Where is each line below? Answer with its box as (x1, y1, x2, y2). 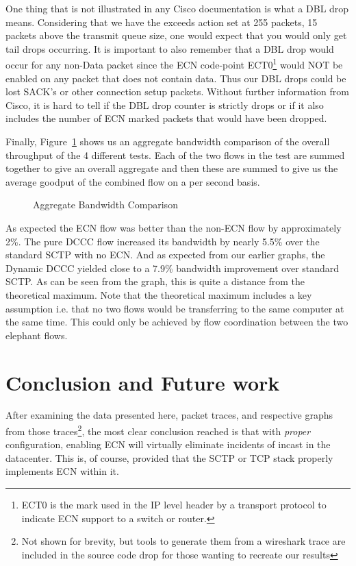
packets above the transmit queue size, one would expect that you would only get (5, 28, 347, 42)
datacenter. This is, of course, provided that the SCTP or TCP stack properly (5, 450, 333, 465)
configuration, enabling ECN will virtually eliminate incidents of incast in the (5, 437, 331, 452)
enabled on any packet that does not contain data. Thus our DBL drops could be (5, 71, 346, 85)
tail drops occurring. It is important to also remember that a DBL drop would (5, 41, 334, 56)
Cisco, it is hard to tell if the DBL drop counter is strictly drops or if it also (5, 97, 324, 112)
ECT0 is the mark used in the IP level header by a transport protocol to (21, 497, 327, 512)
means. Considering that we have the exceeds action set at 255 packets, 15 (5, 14, 318, 29)
